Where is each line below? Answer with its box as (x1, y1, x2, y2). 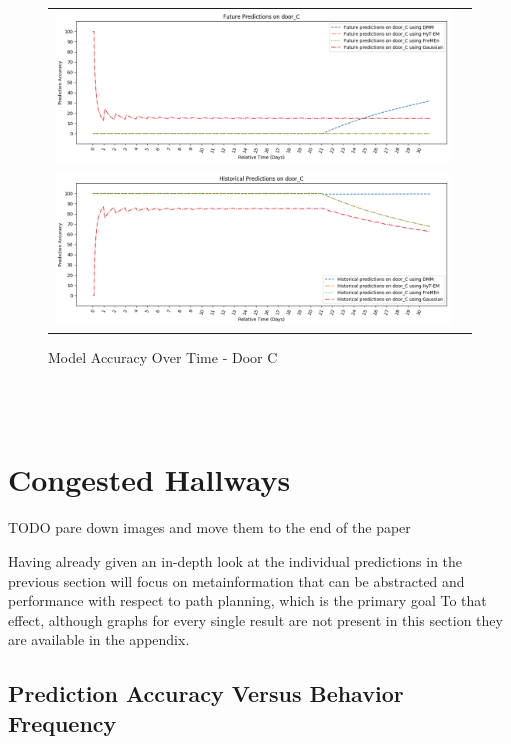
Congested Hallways (8, 459, 291, 500)
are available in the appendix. (8, 629, 190, 650)
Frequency (8, 707, 117, 738)
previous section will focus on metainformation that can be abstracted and (8, 570, 465, 591)
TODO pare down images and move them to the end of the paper (8, 517, 411, 538)
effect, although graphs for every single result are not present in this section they (8, 609, 503, 630)
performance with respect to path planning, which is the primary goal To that (8, 590, 487, 611)
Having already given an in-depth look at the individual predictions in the (8, 550, 463, 571)
